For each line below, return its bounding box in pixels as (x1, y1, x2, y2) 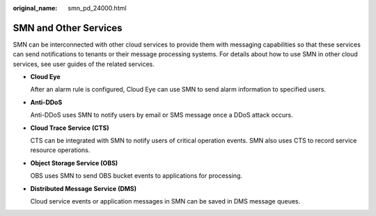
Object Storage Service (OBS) (30, 158, 118, 167)
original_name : (13, 4, 58, 12)
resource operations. (30, 146, 91, 154)
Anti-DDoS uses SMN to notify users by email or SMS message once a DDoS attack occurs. (30, 111, 293, 119)
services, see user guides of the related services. (13, 60, 155, 68)
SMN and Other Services (13, 22, 123, 34)
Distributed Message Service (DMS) (30, 184, 137, 192)
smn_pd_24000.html (68, 4, 127, 12)
